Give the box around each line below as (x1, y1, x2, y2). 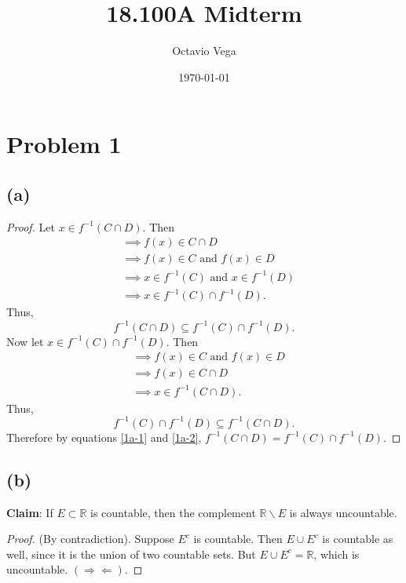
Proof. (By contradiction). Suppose (6, 530, 174, 547)
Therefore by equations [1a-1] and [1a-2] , (6, 428, 202, 445)
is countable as (322, 530, 393, 547)
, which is (313, 545, 360, 562)
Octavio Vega (172, 42, 236, 59)
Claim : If (6, 504, 53, 520)
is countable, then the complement (90, 504, 256, 520)
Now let (6, 333, 44, 349)
